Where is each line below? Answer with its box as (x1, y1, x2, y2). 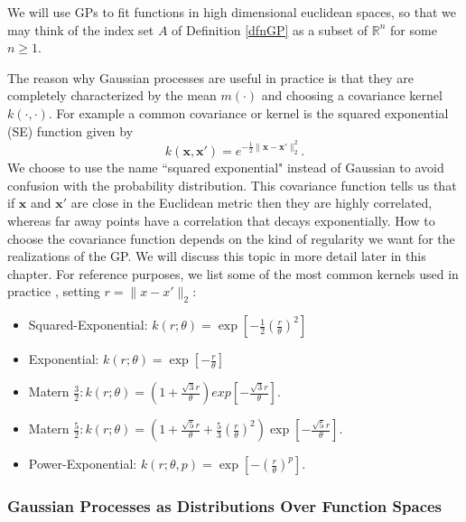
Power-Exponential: (28, 454, 137, 473)
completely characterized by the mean (7, 86, 217, 105)
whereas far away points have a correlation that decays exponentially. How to (7, 210, 435, 229)
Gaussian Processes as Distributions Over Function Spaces (7, 495, 443, 517)
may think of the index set (7, 20, 154, 39)
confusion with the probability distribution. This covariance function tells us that (7, 175, 457, 194)
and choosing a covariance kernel (261, 86, 443, 105)
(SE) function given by (7, 121, 134, 140)
